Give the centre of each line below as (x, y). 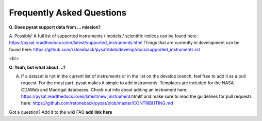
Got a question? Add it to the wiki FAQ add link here (61, 112)
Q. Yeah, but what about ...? (37, 67)
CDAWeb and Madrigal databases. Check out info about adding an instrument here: (104, 90)
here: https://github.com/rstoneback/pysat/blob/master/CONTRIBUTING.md (97, 103)
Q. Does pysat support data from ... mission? (55, 27)
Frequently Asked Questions (68, 13)
